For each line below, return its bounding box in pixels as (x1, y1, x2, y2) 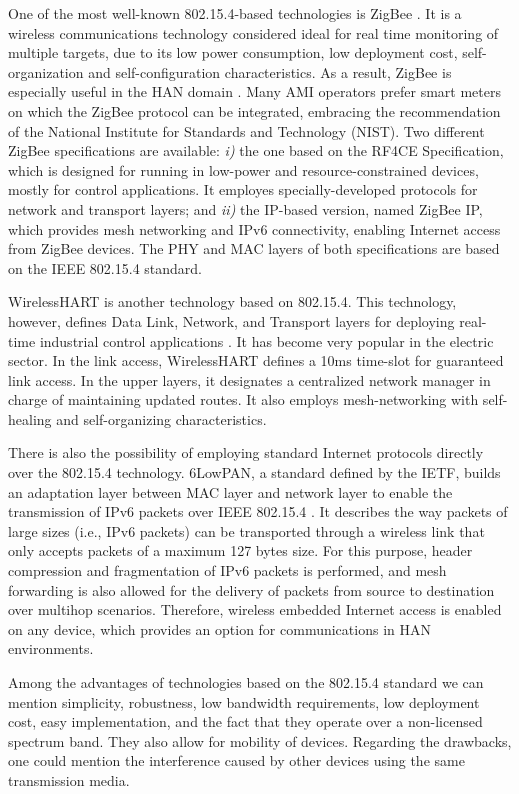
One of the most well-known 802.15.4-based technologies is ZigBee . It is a (8, 3, 462, 23)
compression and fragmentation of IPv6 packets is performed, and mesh (8, 560, 447, 581)
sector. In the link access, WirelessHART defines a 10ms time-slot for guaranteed (8, 350, 504, 371)
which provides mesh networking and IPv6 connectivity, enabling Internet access (8, 218, 501, 239)
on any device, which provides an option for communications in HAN (8, 618, 431, 639)
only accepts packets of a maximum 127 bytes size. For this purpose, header (8, 540, 473, 561)
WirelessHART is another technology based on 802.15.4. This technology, (8, 291, 457, 312)
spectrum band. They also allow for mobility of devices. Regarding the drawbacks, (8, 730, 512, 751)
